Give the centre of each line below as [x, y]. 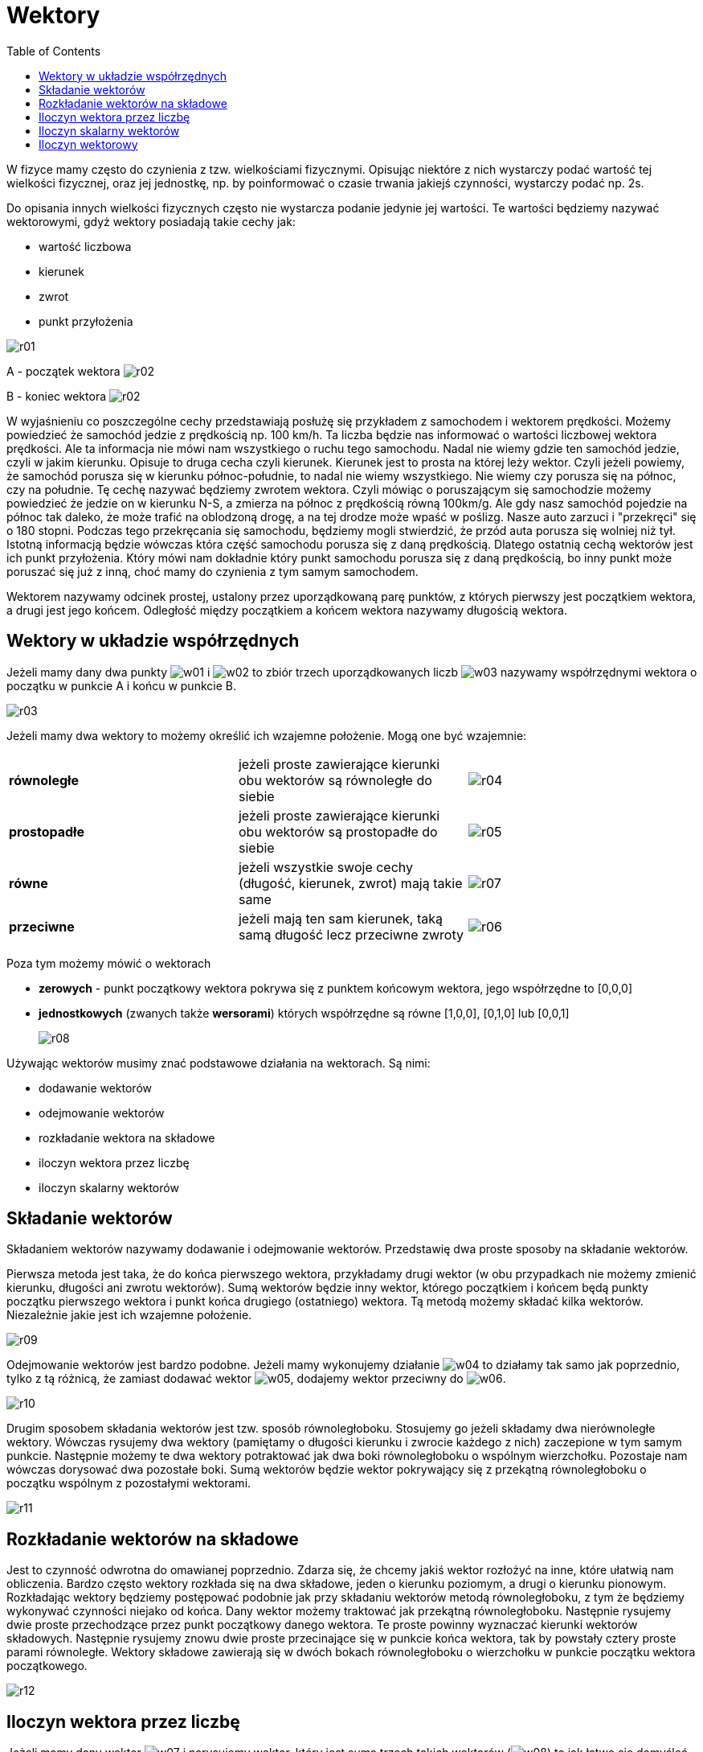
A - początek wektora [63, 371]
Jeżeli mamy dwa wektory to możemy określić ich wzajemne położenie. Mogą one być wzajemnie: [267, 735]
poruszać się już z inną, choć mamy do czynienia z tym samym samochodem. [213, 571]
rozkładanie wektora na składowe [127, 1137]
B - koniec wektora [57, 396]
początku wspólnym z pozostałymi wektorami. [129, 1483]
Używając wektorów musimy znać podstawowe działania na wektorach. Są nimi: [219, 1063]
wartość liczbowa [85, 246]
